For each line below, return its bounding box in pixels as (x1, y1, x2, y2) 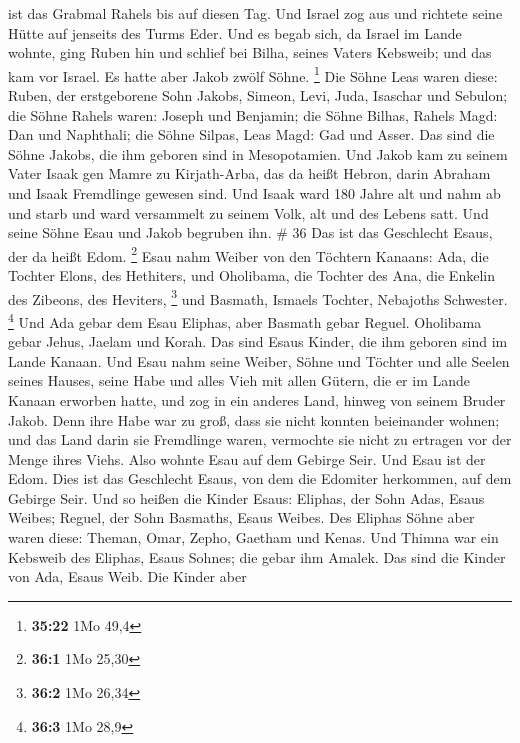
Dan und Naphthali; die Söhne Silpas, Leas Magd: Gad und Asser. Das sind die (8, 124, 495, 145)
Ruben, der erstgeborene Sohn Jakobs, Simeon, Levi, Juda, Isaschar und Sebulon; (8, 85, 508, 106)
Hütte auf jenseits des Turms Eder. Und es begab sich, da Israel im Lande (8, 22, 462, 43)
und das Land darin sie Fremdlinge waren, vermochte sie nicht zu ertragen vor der (8, 429, 512, 450)
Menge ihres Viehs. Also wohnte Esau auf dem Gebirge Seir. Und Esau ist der (8, 448, 486, 469)
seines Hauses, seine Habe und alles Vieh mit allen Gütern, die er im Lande (8, 370, 471, 391)
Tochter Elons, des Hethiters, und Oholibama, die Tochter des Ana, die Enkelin (8, 265, 495, 286)
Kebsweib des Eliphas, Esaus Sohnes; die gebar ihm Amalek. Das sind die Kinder (8, 546, 506, 567)
